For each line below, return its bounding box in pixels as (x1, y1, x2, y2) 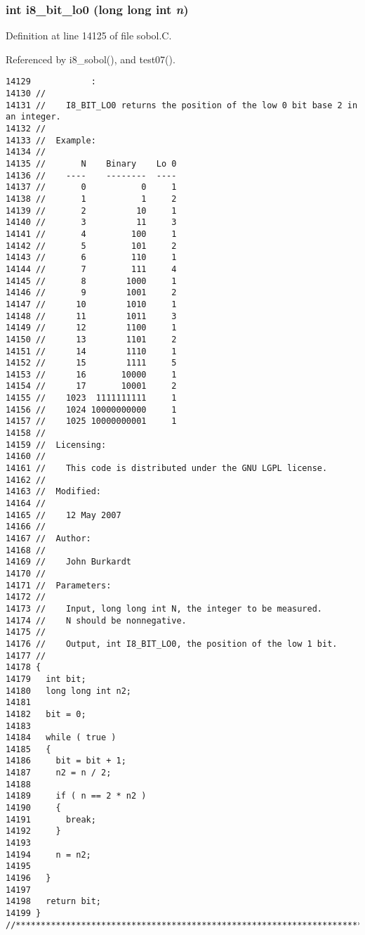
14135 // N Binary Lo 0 (6, 159, 177, 169)
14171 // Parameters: (6, 580, 112, 591)
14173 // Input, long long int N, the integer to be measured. (6, 603, 323, 614)
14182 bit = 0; (6, 709, 86, 719)
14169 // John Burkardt (6, 557, 131, 567)
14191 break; (6, 814, 96, 825)
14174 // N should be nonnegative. (6, 615, 187, 626)
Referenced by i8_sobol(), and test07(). (6, 51, 175, 66)
